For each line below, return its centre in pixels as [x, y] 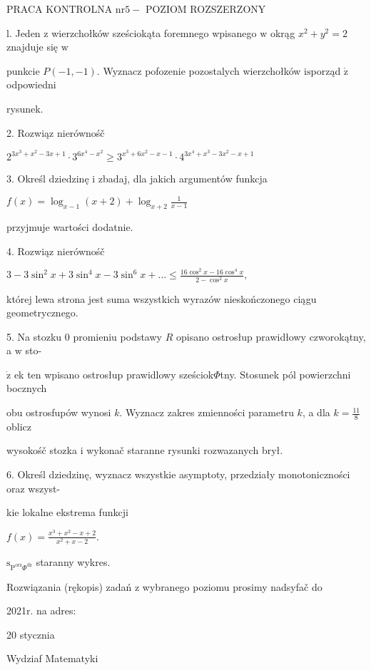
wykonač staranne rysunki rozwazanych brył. [185, 450]
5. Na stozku [34, 336]
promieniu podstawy [117, 336]
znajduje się [32, 47]
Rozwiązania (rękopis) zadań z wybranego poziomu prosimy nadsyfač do [164, 586]
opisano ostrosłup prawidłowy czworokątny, [271, 336]
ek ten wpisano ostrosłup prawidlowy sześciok [114, 374]
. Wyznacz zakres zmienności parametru [207, 412]
